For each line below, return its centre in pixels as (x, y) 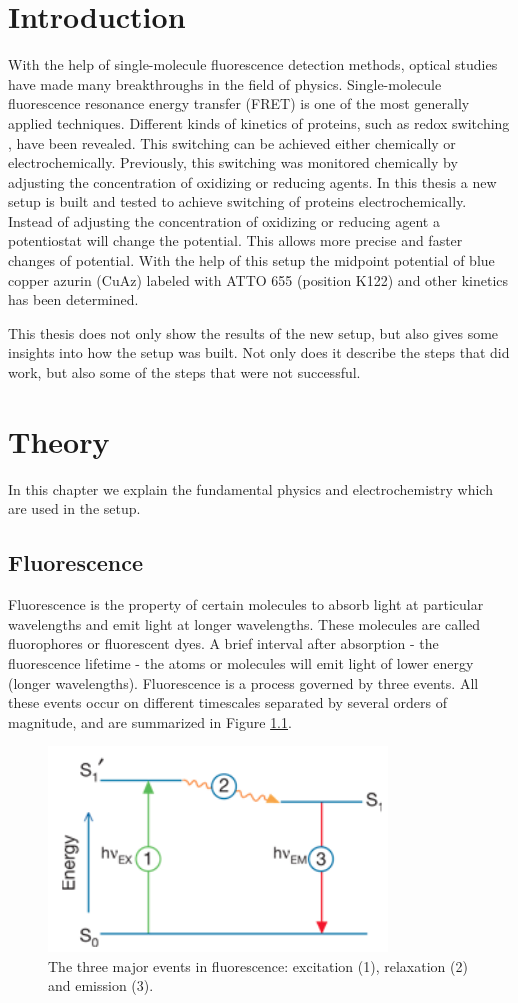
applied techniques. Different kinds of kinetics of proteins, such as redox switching (259, 122)
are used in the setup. (74, 508)
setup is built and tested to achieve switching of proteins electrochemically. (237, 201)
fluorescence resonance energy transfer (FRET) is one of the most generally (239, 103)
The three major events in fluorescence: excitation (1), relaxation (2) (258, 965)
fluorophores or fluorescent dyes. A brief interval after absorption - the (223, 643)
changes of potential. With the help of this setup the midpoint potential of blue (251, 260)
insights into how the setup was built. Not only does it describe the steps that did (259, 352)
